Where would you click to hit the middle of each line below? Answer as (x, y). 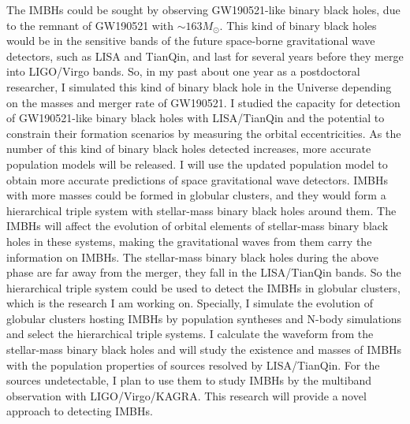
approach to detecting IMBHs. (80, 411)
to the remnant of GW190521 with (90, 25)
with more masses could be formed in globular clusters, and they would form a (196, 195)
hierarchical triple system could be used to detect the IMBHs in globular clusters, (203, 287)
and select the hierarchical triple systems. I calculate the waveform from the (190, 334)
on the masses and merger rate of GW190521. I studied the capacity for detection (203, 102)
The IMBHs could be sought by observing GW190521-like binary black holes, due (203, 9)
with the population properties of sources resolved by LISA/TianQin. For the (193, 364)
